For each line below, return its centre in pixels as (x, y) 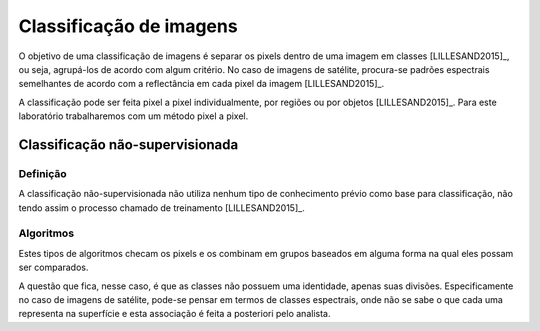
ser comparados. (53, 267)
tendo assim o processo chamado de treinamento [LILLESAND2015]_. (161, 207)
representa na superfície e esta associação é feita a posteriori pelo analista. (174, 314)
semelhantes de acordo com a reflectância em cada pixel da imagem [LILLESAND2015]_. (201, 84)
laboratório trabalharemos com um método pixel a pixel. (133, 116)
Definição (42, 173)
